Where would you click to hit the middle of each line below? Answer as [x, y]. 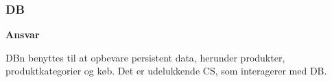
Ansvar [23, 35]
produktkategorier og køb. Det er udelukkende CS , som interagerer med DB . [166, 71]
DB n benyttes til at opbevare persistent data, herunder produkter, [145, 57]
